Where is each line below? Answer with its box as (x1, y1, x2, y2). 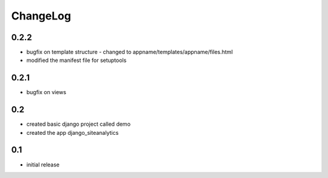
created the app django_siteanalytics (26, 129, 119, 136)
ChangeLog (11, 9, 71, 22)
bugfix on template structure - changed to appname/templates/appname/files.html (26, 49, 233, 56)
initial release (26, 161, 60, 168)
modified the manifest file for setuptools (26, 56, 127, 64)
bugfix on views (26, 89, 67, 96)
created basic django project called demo (26, 120, 131, 128)
